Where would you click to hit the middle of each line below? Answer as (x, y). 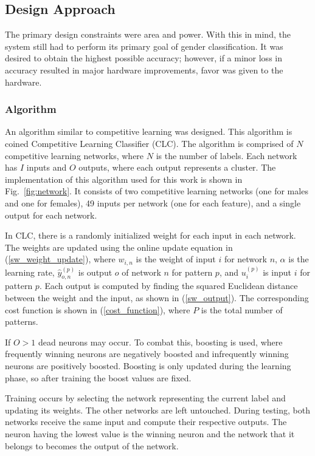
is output (95, 272)
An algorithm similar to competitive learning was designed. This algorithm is (149, 131)
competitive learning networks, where (74, 155)
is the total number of (242, 309)
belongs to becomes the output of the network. (92, 445)
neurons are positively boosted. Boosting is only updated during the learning (148, 365)
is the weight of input (176, 259)
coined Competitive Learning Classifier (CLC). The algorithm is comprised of (149, 143)
